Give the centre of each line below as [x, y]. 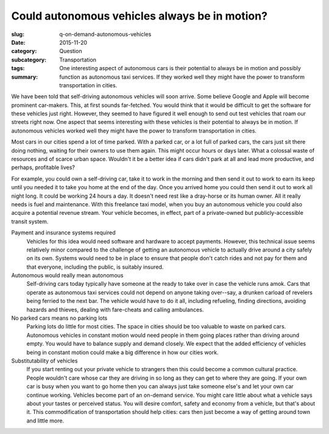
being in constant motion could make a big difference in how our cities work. [122, 352]
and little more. [45, 421]
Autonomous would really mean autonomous [67, 275]
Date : [18, 42]
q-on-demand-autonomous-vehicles [105, 34]
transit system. [30, 221]
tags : [18, 68]
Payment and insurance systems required [63, 233]
